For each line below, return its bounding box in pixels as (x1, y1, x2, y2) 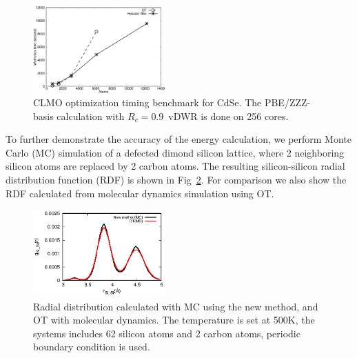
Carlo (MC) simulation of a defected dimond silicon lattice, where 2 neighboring (6, 145, 345, 159)
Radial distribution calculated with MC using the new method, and (33, 299, 318, 313)
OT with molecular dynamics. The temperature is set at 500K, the (33, 312, 315, 327)
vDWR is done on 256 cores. (168, 108, 289, 123)
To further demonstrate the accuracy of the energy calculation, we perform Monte (6, 132, 352, 146)
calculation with (57, 108, 125, 123)
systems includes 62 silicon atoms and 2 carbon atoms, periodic (33, 326, 300, 340)
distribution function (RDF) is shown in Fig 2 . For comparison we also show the (6, 172, 347, 187)
